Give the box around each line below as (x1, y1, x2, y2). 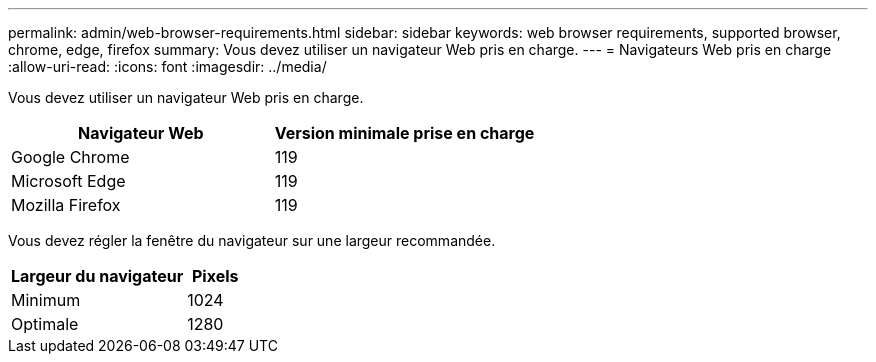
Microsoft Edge (11, 171, 126, 191)
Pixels (191, 266, 239, 286)
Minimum (11, 290, 81, 310)
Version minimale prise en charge (274, 123, 535, 143)
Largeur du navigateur (11, 266, 184, 286)
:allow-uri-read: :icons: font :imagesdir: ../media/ (8, 58, 327, 75)
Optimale (11, 314, 79, 334)
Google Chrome (11, 147, 130, 167)
